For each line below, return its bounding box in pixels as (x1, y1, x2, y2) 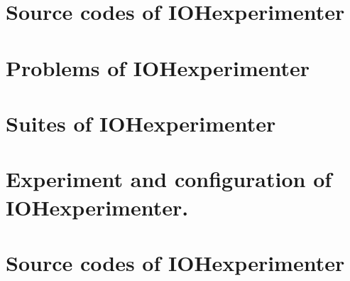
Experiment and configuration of (6, 164, 332, 193)
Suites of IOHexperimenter (6, 108, 276, 137)
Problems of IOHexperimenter (6, 53, 310, 82)
